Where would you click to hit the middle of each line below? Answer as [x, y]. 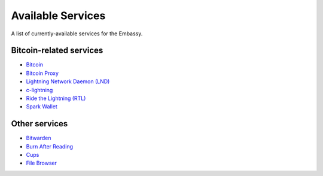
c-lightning [39, 90]
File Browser [41, 163]
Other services [39, 124]
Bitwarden [39, 138]
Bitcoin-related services [57, 51]
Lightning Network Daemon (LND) [68, 81]
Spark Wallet [42, 107]
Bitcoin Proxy [42, 73]
